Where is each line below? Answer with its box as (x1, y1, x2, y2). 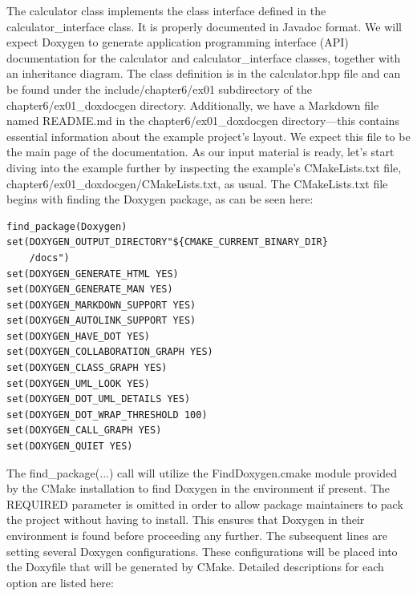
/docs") (29, 252, 70, 264)
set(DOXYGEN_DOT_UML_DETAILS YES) (6, 393, 191, 405)
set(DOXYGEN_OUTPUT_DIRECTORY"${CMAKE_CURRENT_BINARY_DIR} (6, 236, 328, 248)
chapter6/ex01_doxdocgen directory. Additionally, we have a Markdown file (6, 96, 379, 113)
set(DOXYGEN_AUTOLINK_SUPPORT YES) (6, 315, 196, 327)
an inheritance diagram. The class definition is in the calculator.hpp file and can (6, 65, 401, 82)
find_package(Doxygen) (6, 220, 128, 232)
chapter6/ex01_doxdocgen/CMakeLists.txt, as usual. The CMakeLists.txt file (6, 175, 388, 191)
